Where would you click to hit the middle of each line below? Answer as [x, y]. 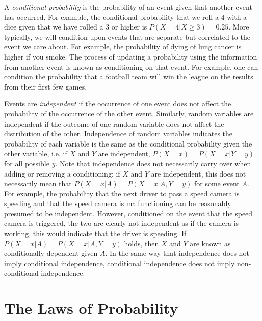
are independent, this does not [199, 173]
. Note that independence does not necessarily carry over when [153, 163]
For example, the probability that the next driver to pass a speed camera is [122, 193]
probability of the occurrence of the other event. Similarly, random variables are [129, 113]
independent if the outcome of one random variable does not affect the [114, 123]
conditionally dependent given [51, 253]
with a [237, 17]
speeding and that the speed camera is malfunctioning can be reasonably [118, 203]
